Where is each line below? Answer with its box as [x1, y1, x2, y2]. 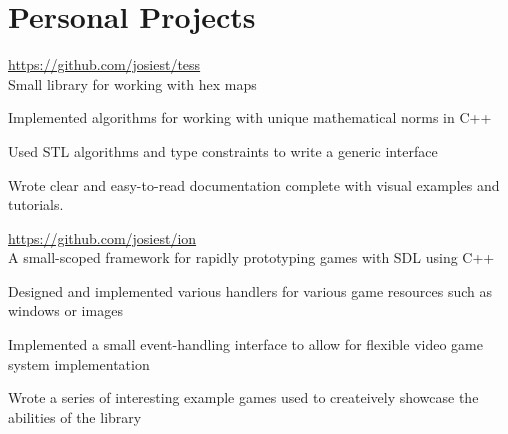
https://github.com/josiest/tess [8, 54, 201, 75]
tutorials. [8, 194, 64, 215]
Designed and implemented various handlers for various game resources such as [8, 280, 493, 301]
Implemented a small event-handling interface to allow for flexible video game [8, 334, 483, 355]
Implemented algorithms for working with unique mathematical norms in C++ [8, 107, 492, 128]
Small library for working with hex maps [8, 73, 257, 94]
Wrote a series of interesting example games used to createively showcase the [8, 387, 479, 408]
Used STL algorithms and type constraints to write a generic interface [8, 140, 438, 161]
